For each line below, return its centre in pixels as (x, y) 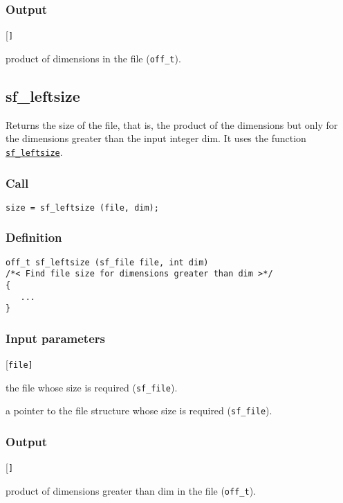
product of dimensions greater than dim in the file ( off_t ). (131, 491)
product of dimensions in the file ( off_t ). (93, 58)
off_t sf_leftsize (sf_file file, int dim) (107, 262)
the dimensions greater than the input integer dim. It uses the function (156, 138)
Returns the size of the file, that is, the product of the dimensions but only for (172, 124)
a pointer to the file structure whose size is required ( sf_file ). (139, 411)
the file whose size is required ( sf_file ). (92, 387)
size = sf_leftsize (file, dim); (82, 208)
